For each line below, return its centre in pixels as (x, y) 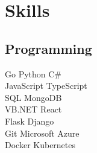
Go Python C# (33, 73)
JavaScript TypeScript (46, 86)
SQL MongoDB (33, 97)
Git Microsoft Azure (42, 133)
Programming (48, 48)
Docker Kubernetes (40, 145)
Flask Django (30, 121)
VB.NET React (33, 109)
